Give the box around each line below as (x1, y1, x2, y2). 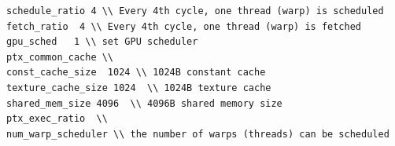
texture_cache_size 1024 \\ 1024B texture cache (6, 82, 271, 93)
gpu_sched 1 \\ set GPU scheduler (6, 36, 198, 48)
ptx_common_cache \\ (6, 51, 114, 63)
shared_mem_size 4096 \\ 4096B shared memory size (6, 97, 282, 109)
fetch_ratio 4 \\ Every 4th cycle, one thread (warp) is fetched (6, 20, 362, 32)
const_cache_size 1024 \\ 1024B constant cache (6, 67, 266, 78)
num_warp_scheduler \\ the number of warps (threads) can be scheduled (6, 128, 389, 140)
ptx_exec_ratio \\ (6, 113, 108, 125)
